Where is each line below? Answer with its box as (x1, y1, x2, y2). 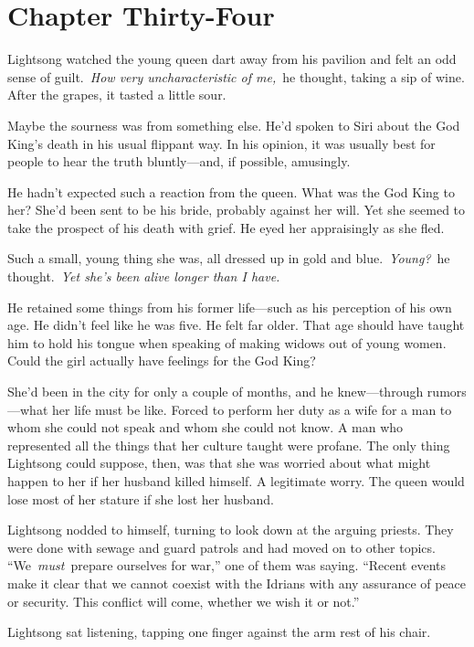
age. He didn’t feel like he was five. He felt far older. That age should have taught (7, 315, 465, 334)
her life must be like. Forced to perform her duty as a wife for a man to (51, 399, 452, 419)
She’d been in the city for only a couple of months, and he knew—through (7, 382, 424, 401)
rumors (427, 382, 467, 401)
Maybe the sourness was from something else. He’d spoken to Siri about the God (7, 115, 460, 134)
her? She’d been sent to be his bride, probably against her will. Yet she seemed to (7, 200, 466, 219)
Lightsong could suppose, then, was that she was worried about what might (7, 453, 431, 472)
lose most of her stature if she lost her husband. (7, 489, 274, 508)
